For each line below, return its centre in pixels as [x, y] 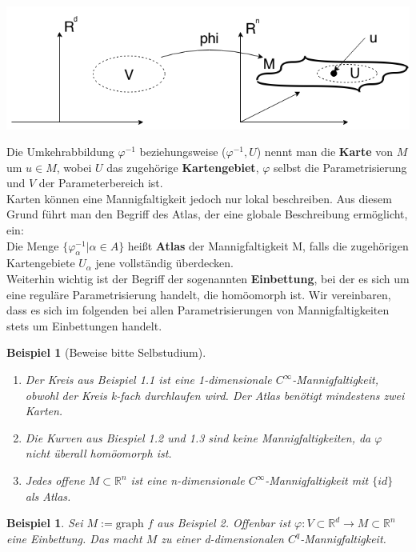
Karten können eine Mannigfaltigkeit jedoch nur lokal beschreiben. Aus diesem [199, 198]
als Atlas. [48, 496]
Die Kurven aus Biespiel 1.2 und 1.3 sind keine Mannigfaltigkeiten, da [198, 437]
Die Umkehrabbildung [60, 152]
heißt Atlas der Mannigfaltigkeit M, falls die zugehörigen [268, 245]
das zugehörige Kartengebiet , [183, 167]
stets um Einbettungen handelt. [84, 325]
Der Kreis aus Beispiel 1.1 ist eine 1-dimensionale [148, 380]
